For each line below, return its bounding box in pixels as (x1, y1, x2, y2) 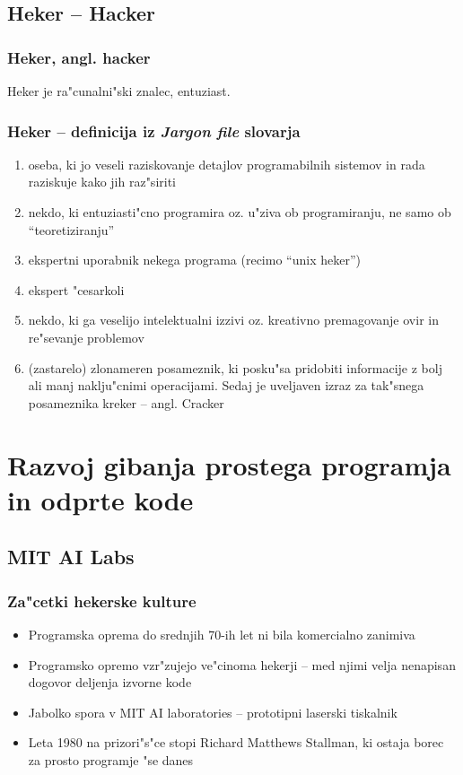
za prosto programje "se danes (28, 750, 194, 769)
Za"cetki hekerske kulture (7, 589, 197, 612)
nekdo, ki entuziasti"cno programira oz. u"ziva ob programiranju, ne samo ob (28, 203, 451, 221)
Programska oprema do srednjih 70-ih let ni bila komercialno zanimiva (28, 624, 415, 643)
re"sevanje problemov (28, 327, 144, 346)
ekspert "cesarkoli (28, 280, 125, 299)
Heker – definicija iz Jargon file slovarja (7, 119, 301, 142)
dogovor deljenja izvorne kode (28, 673, 192, 692)
